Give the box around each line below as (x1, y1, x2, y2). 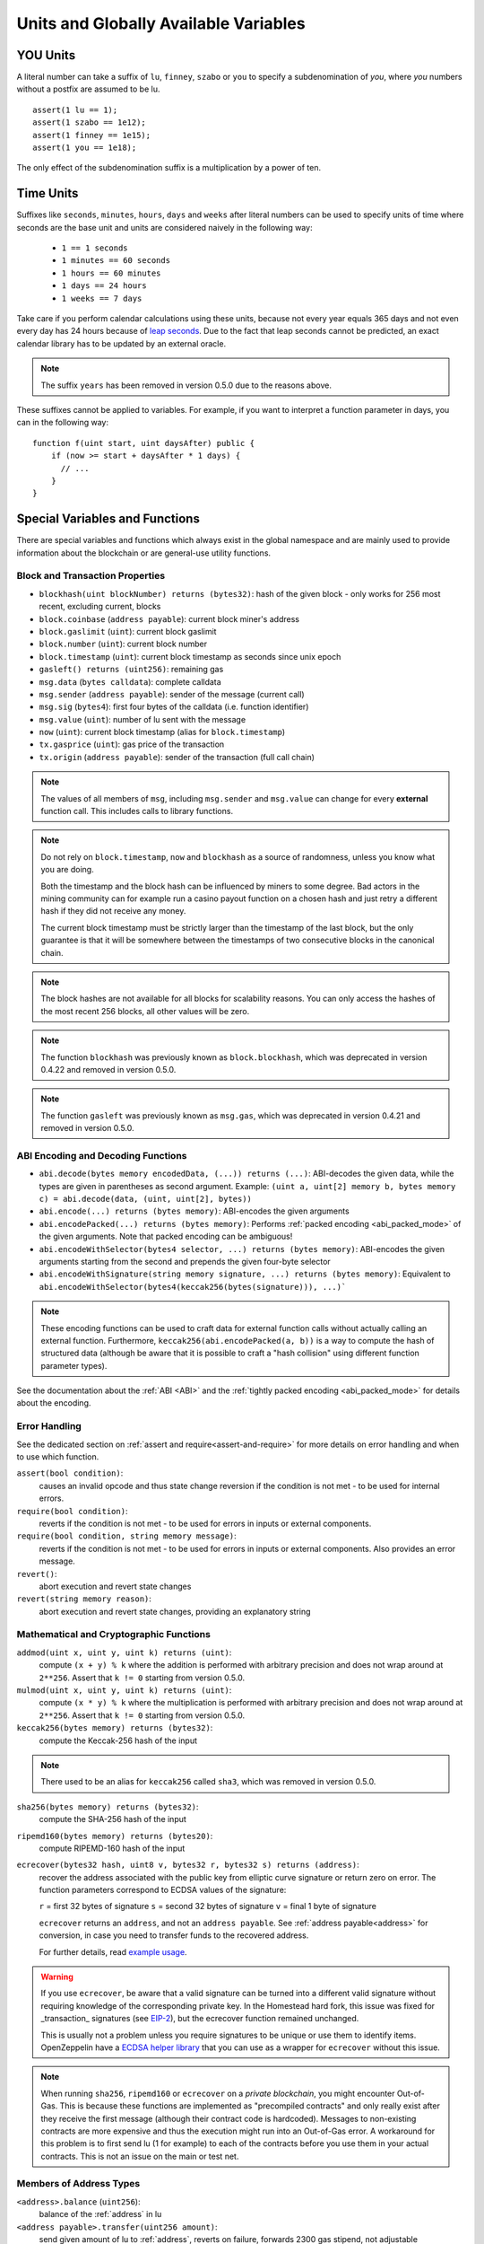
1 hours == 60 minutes (61, 267, 161, 278)
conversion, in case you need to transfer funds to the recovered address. (39, 1930, 309, 1941)
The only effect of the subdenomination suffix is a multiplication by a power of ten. (16, 162, 322, 173)
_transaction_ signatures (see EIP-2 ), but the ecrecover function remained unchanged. (40, 2013, 359, 2024)
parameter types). (40, 1360, 108, 1371)
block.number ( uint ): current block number (39, 638, 208, 650)
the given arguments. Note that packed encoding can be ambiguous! (39, 1231, 293, 1242)
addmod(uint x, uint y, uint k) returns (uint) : (16, 1647, 232, 1658)
